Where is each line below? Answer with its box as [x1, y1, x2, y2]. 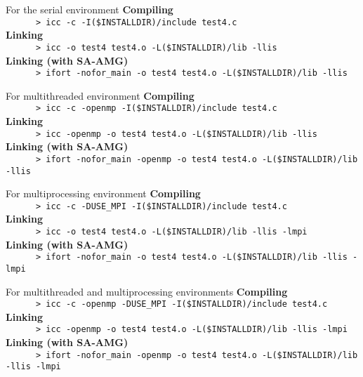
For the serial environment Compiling [6, 2, 173, 16]
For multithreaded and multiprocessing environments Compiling [6, 284, 288, 298]
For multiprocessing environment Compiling [6, 186, 201, 201]
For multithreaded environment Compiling [6, 88, 194, 102]
